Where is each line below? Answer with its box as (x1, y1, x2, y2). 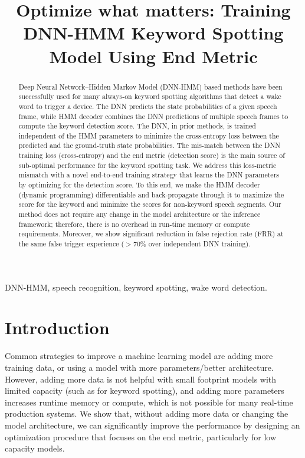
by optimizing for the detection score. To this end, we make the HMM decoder (18, 180, 260, 190)
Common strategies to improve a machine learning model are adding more (5, 350, 273, 362)
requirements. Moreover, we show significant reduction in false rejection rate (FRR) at (18, 229, 284, 239)
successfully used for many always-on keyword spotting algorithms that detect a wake (18, 91, 281, 101)
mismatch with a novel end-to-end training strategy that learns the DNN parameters (18, 170, 279, 180)
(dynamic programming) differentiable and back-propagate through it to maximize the (18, 189, 284, 199)
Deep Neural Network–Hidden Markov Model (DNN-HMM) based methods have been (18, 81, 283, 91)
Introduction (5, 315, 110, 340)
